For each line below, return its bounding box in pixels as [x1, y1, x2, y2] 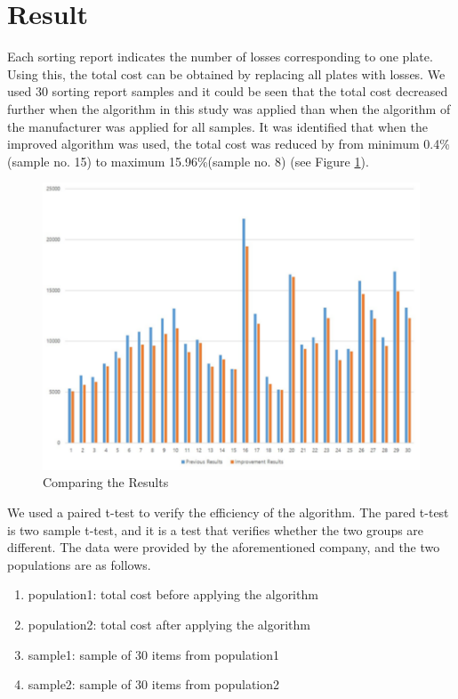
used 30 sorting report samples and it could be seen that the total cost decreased [7, 82, 448, 101]
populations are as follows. [7, 555, 151, 573]
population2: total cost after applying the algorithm [28, 614, 310, 633]
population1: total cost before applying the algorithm [28, 585, 318, 604]
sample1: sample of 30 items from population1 [28, 645, 280, 663]
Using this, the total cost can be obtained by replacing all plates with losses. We [7, 64, 446, 83]
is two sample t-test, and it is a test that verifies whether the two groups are [7, 520, 424, 539]
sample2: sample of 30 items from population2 [28, 675, 280, 694]
